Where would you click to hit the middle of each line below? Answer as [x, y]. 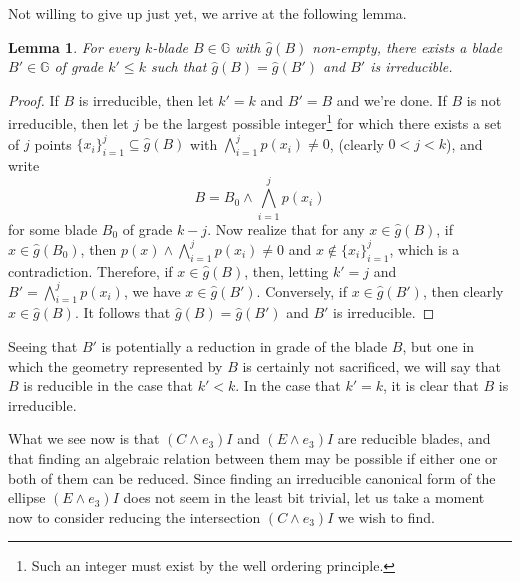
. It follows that [122, 312]
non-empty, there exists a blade [407, 46]
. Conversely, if [301, 290]
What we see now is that [84, 438]
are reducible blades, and [414, 438]
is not [484, 99]
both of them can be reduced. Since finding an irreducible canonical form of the [252, 477]
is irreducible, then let [146, 99]
